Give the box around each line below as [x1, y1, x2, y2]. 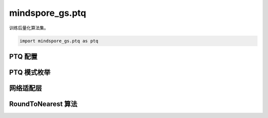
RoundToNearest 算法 [9, 100, 77, 108]
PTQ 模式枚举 [9, 68, 51, 76]
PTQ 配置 [9, 52, 38, 60]
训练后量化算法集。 [9, 25, 49, 31]
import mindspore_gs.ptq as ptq [19, 38, 99, 44]
